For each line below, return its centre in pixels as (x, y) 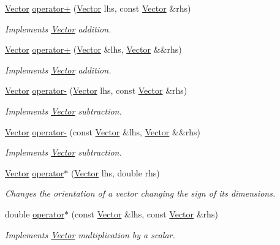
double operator (35, 213)
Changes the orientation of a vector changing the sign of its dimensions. (140, 193)
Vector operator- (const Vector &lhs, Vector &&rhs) (103, 131)
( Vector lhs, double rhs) (115, 172)
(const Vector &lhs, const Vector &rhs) (145, 213)
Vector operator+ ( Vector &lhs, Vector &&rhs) (93, 49)
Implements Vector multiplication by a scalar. (90, 234)
